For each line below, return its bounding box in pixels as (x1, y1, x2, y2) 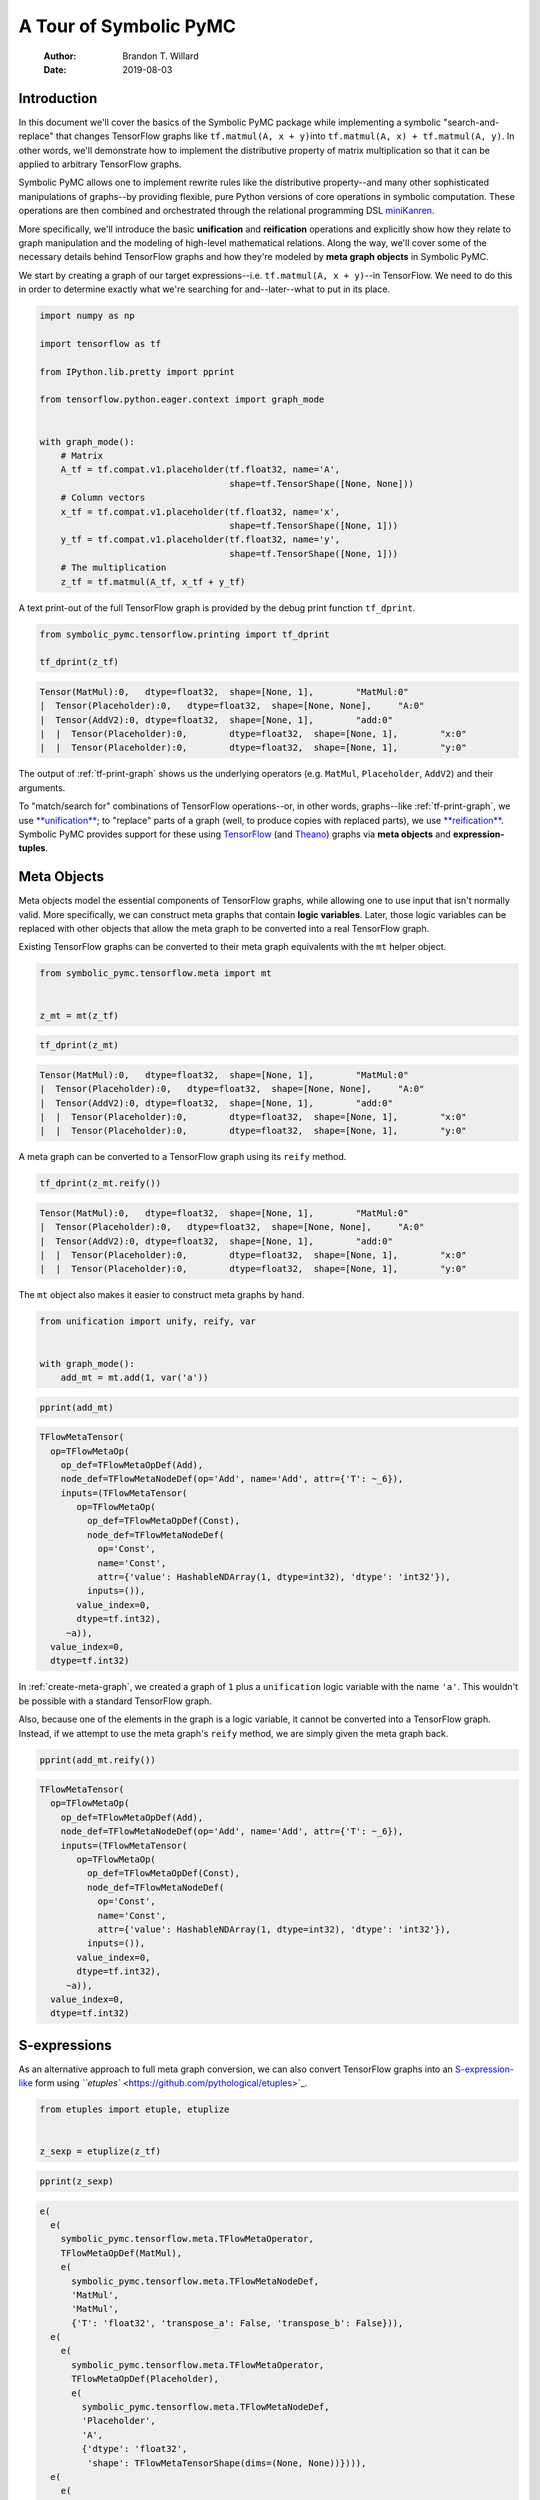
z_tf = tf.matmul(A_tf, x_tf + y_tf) (60, 576, 246, 587)
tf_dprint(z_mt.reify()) (39, 1178, 162, 1189)
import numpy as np (39, 310, 135, 322)
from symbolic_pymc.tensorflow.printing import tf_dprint (39, 628, 330, 640)
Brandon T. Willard (122, 50, 199, 62)
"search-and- (443, 116, 500, 128)
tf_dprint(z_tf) (39, 656, 120, 668)
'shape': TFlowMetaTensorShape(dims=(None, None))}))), (86, 2457, 367, 2469)
